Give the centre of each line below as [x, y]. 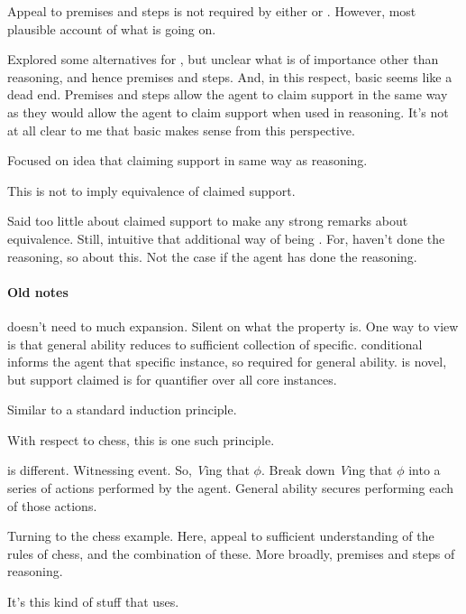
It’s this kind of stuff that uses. [93, 602]
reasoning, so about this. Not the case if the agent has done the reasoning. [212, 256]
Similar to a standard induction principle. [122, 409]
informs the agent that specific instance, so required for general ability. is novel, [227, 362]
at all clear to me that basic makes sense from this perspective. [181, 130]
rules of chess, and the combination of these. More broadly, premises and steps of [231, 553]
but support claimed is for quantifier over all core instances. [172, 379]
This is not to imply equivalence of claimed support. [151, 190]
